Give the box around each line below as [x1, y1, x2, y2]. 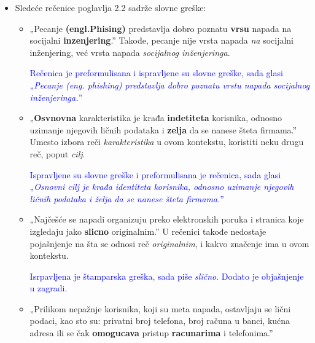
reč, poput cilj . [29, 147, 85, 160]
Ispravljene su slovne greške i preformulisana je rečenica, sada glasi [29, 168, 281, 181]
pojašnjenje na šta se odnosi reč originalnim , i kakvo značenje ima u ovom [29, 237, 309, 250]
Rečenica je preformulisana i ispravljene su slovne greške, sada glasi [29, 66, 283, 79]
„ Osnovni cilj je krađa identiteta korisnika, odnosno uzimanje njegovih [29, 180, 294, 193]
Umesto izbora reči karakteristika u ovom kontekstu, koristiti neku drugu [29, 135, 304, 148]
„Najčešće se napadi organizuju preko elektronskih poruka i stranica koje [29, 213, 304, 226]
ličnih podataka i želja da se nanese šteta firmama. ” [29, 192, 224, 205]
